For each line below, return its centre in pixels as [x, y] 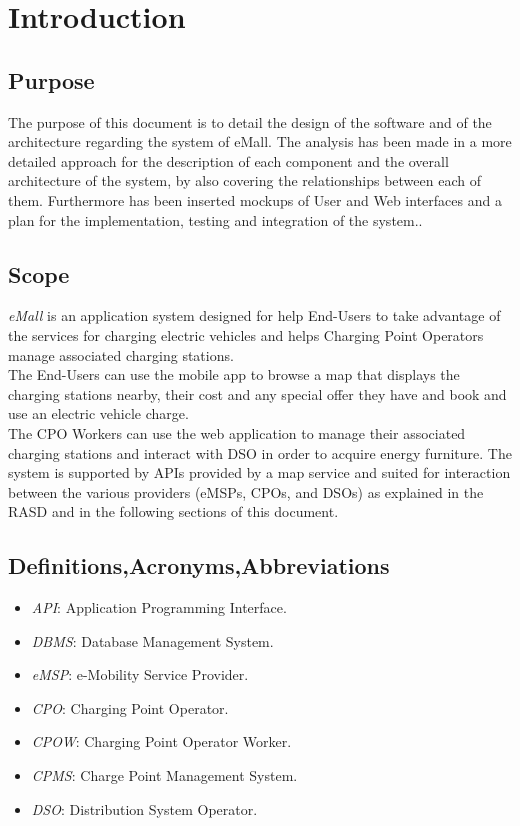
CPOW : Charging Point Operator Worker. [161, 741]
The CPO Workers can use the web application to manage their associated [237, 432]
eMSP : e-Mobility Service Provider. [140, 674]
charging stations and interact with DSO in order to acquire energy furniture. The [260, 452]
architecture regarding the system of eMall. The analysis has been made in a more [260, 141]
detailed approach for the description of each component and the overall [228, 160]
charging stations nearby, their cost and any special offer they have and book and [257, 393]
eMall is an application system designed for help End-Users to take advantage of [254, 315]
